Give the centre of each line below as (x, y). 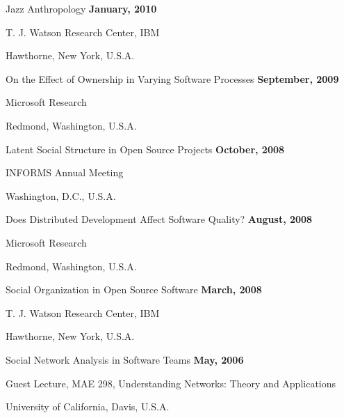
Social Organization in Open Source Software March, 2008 (134, 289)
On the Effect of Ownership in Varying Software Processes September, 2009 (172, 78)
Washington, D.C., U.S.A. (61, 195)
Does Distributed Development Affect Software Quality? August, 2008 (159, 219)
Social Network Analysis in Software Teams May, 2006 (125, 359)
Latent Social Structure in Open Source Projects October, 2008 (145, 149)
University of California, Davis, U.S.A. (88, 407)
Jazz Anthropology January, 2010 (81, 8)
